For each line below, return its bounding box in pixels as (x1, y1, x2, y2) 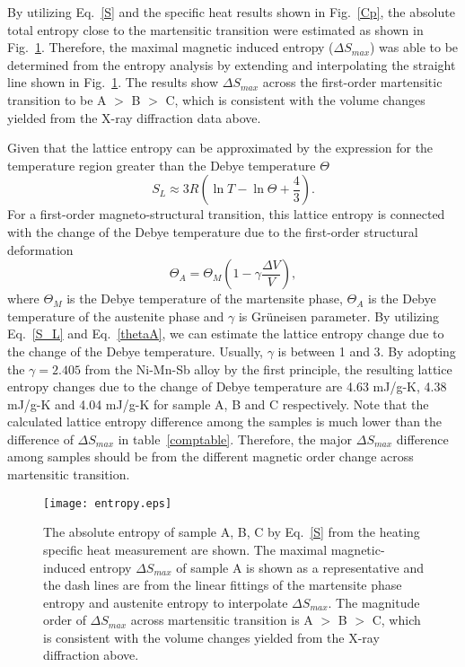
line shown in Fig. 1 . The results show (7, 73, 219, 92)
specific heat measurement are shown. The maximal (43, 540, 328, 558)
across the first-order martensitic (262, 73, 443, 92)
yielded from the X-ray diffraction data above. (7, 108, 261, 127)
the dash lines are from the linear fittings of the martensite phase (43, 575, 402, 594)
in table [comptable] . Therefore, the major (118, 429, 353, 448)
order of (43, 610, 86, 629)
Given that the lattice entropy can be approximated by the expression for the (7, 138, 434, 157)
